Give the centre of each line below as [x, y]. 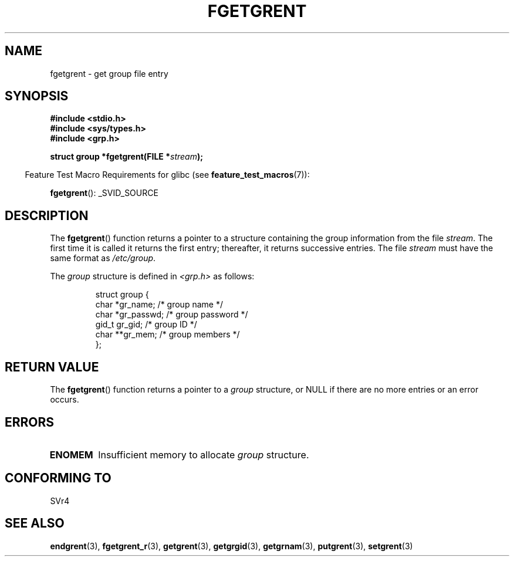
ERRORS [30, 422]
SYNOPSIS [37, 96]
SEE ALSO [35, 523]
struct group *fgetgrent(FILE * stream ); [127, 157]
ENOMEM [71, 454]
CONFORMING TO [58, 478]
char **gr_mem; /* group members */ [168, 334]
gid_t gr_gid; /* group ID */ [146, 325]
